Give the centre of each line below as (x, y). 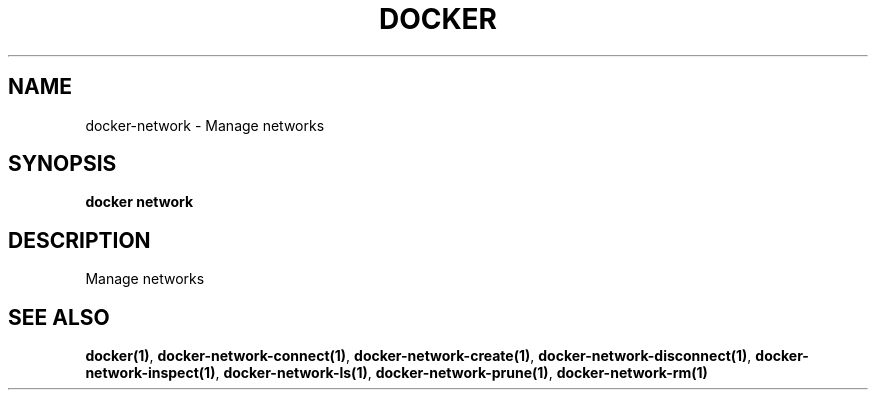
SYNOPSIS (62, 164)
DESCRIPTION (79, 240)
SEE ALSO (59, 317)
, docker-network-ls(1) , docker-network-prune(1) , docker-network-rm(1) (461, 373)
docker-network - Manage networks (205, 125)
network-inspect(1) (150, 373)
